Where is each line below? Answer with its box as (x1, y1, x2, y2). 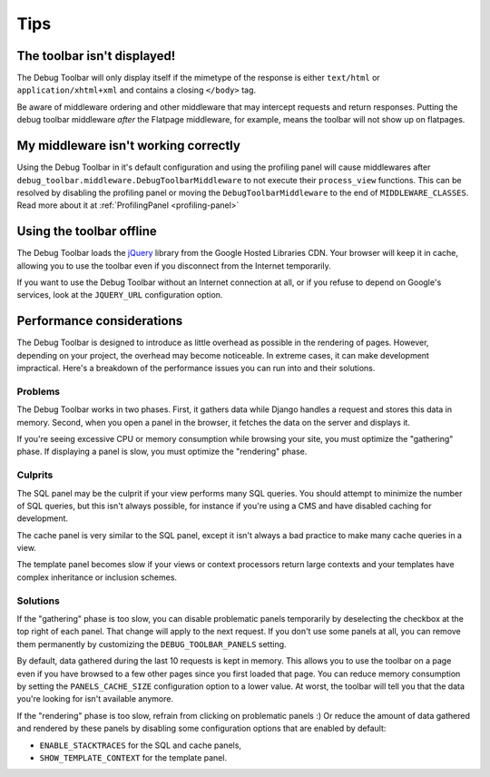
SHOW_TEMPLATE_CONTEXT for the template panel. (39, 752, 227, 762)
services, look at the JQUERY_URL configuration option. (16, 290, 223, 300)
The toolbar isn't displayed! (16, 48, 176, 64)
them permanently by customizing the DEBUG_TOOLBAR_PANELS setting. (16, 638, 287, 649)
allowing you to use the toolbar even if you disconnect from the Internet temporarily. (16, 260, 331, 271)
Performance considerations (16, 313, 183, 329)
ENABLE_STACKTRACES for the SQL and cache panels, (39, 740, 242, 751)
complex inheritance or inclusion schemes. (16, 572, 177, 583)
